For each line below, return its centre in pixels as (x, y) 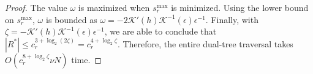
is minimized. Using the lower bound (240, 7)
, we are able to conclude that (160, 31)
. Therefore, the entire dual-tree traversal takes (205, 43)
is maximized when (114, 7)
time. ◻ (86, 59)
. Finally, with (232, 19)
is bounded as (71, 19)
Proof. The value (36, 7)
